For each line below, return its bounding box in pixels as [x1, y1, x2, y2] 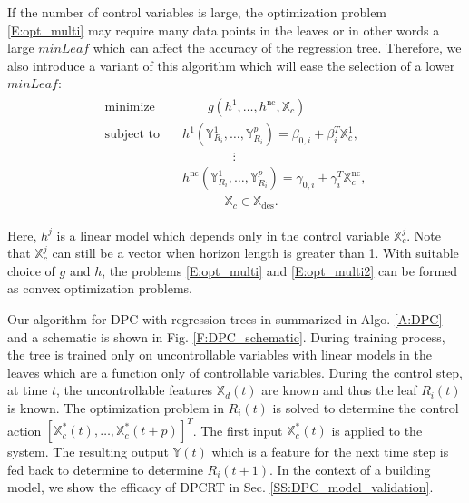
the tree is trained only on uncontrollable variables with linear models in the [7, 345, 432, 364]
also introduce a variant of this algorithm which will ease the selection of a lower [7, 55, 455, 74]
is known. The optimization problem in [7, 398, 224, 417]
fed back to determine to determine [7, 459, 203, 478]
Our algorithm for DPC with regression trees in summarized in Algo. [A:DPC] [7, 309, 443, 328]
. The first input [192, 420, 283, 439]
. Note [406, 225, 441, 244]
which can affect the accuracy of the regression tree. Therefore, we [93, 38, 462, 57]
